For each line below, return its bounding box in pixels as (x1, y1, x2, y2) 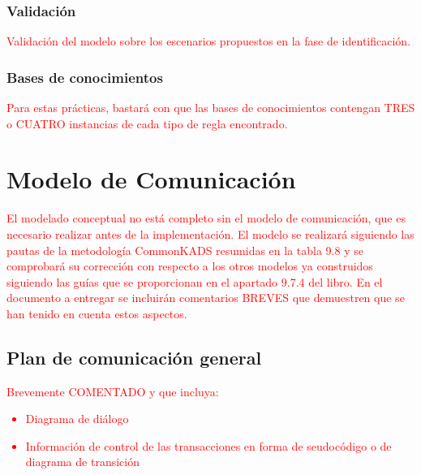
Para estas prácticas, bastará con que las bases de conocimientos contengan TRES (6, 99, 415, 116)
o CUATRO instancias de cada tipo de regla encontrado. (6, 114, 288, 132)
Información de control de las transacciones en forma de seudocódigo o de (25, 437, 392, 454)
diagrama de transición (25, 453, 140, 470)
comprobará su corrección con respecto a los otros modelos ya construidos (6, 257, 373, 274)
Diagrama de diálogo (25, 410, 129, 427)
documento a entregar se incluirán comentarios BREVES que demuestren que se (6, 289, 405, 306)
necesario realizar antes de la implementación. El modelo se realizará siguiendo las (6, 225, 415, 242)
